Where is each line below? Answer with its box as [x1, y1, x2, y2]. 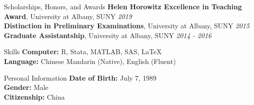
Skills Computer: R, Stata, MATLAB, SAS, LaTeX [4, 46, 162, 57]
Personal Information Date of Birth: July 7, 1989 [4, 72, 156, 83]
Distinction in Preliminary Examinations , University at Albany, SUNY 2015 [4, 21, 250, 31]
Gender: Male [4, 82, 49, 92]
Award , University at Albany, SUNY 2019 [4, 11, 132, 21]
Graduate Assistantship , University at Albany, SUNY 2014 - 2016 [4, 30, 212, 40]
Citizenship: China [4, 91, 65, 102]
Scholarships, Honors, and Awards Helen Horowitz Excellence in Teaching [4, 1, 242, 11]
